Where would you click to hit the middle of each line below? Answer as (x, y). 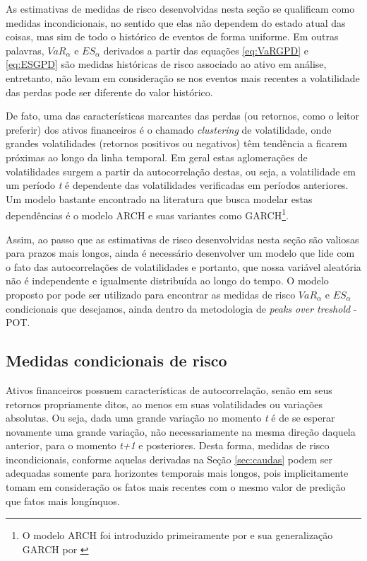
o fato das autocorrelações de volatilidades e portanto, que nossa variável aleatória (183, 266)
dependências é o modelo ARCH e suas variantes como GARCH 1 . (147, 214)
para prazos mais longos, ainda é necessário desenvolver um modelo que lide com (180, 253)
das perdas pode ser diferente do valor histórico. (109, 92)
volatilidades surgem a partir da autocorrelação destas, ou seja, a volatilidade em (181, 171)
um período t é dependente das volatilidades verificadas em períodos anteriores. (177, 185)
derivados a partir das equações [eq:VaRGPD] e (206, 50)
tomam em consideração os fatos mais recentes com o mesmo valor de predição (176, 487)
